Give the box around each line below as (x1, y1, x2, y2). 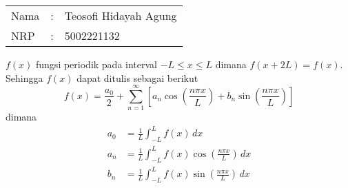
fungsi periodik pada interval (36, 57, 158, 71)
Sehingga (6, 70, 43, 85)
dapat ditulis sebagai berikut (76, 70, 198, 85)
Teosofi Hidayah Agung (64, 8, 177, 23)
